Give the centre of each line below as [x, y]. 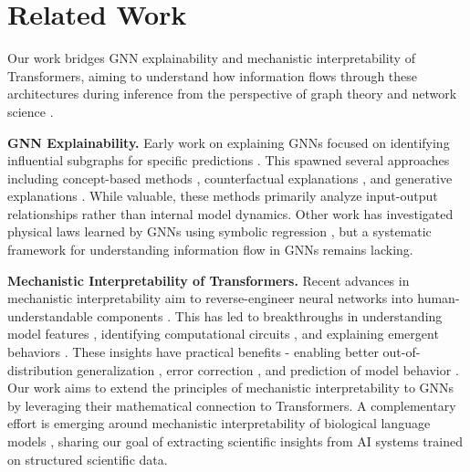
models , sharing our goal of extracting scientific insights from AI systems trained [235, 441]
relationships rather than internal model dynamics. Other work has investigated [230, 213]
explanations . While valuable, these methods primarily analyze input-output [223, 196]
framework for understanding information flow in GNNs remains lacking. [210, 250]
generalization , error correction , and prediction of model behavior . [268, 369]
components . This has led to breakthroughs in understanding [270, 315]
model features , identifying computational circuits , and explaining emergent [223, 334]
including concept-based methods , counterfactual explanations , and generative [230, 178]
